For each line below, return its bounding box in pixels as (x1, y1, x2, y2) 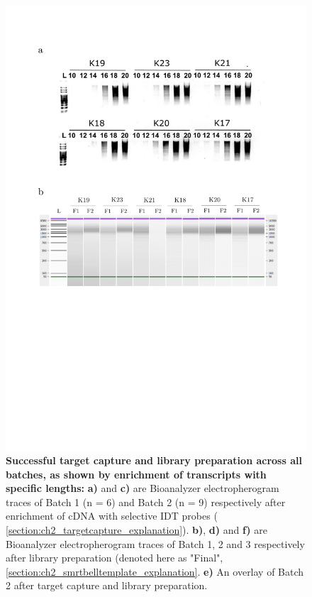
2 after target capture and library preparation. (6, 578, 208, 593)
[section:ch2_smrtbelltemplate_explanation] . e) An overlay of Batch (6, 564, 304, 579)
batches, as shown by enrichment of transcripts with (6, 466, 267, 481)
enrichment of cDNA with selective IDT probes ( (6, 508, 218, 523)
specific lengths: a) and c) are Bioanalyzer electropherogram (6, 481, 279, 495)
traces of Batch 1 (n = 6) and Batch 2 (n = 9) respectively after (6, 494, 286, 509)
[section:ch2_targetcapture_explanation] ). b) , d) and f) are (6, 522, 267, 537)
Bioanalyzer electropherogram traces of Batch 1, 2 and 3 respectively (6, 536, 305, 551)
